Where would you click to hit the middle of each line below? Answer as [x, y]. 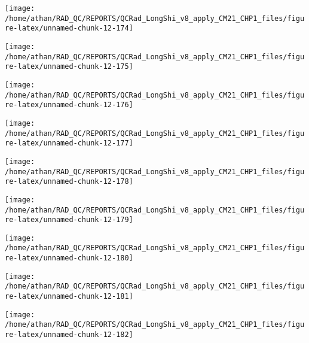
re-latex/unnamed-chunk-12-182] [69, 335]
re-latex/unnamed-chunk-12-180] [69, 258]
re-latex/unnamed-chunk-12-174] [69, 28]
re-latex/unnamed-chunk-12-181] [69, 297]
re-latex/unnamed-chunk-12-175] [69, 67]
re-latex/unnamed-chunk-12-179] [69, 220]
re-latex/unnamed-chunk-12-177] [69, 143]
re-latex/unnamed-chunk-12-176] [69, 105]
